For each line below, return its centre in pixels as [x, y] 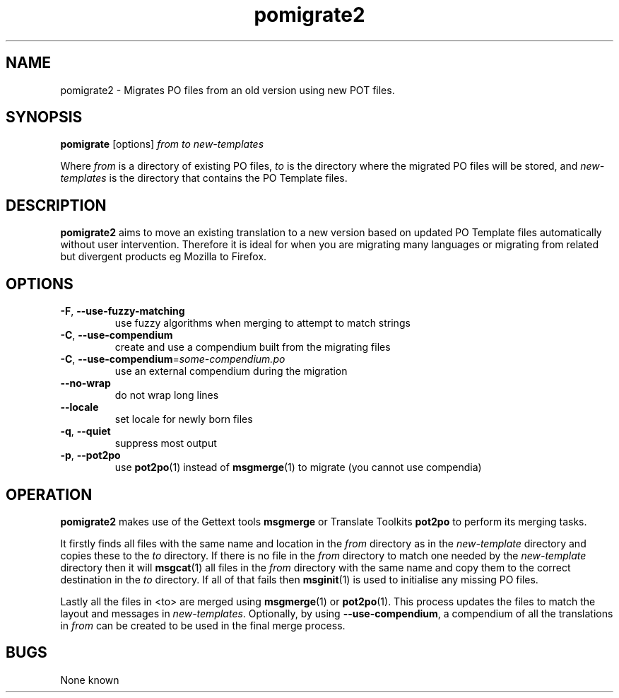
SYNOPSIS [44, 117]
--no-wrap [86, 383]
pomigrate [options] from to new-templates [162, 144]
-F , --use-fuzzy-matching [123, 311]
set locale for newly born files [184, 419]
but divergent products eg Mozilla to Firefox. [164, 257]
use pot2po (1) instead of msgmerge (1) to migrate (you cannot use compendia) [298, 467]
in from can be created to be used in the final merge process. [203, 625]
